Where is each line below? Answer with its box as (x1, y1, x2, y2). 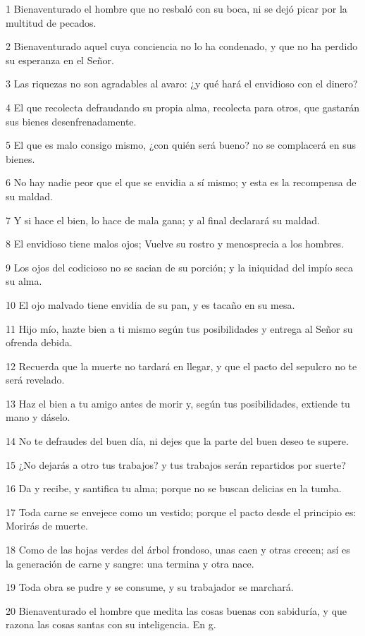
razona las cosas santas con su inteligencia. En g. (6, 617, 216, 632)
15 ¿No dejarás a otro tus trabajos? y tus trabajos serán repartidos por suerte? (6, 457, 346, 472)
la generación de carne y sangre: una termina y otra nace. (6, 556, 254, 570)
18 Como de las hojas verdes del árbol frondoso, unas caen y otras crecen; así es (6, 542, 350, 557)
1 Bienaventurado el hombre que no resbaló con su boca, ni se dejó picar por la (6, 1, 347, 16)
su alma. (6, 274, 42, 288)
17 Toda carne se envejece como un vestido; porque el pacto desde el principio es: (6, 504, 357, 519)
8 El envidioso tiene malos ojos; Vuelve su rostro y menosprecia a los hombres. (6, 236, 345, 251)
